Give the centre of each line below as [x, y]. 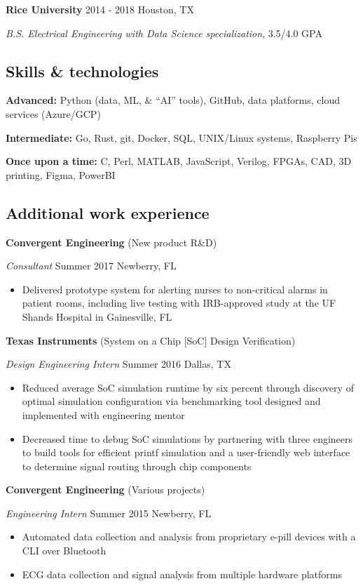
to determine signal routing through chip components [137, 466]
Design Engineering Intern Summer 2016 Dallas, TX [118, 364]
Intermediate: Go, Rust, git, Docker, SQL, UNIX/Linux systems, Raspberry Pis [181, 137]
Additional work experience [108, 212]
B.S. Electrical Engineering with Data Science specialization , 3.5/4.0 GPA [164, 33]
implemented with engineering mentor [103, 414]
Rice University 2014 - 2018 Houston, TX [100, 9]
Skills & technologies [82, 71]
